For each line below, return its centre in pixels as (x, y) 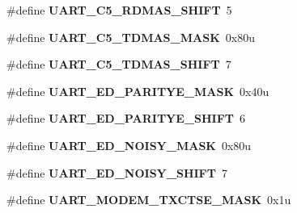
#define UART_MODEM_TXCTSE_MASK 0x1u (149, 200)
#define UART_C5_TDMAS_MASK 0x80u (131, 37)
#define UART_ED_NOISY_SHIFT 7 (117, 172)
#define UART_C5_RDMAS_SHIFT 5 (119, 10)
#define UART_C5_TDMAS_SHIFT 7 (119, 64)
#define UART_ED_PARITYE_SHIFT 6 (126, 118)
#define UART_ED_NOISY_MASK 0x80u (129, 145)
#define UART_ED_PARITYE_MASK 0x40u (138, 91)
